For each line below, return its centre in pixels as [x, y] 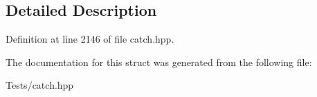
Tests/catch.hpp [40, 85]
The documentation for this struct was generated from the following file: [159, 62]
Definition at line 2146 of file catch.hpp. [90, 39]
